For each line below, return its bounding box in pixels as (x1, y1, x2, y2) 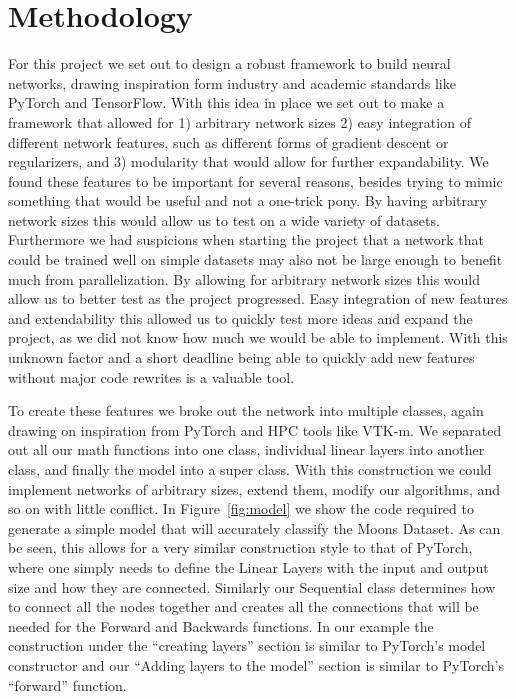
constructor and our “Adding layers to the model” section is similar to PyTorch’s (8, 654, 504, 675)
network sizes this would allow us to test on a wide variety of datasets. (8, 209, 440, 230)
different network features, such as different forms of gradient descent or (8, 131, 449, 152)
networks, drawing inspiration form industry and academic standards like (8, 72, 456, 93)
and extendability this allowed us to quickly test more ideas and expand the (8, 307, 473, 328)
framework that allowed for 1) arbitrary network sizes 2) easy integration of (8, 111, 471, 132)
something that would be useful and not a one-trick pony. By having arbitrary (8, 190, 487, 211)
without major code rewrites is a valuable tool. (8, 366, 295, 387)
